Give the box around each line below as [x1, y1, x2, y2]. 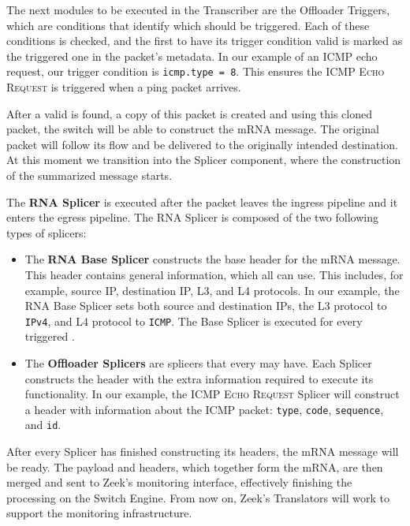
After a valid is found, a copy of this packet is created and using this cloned [6, 105, 373, 121]
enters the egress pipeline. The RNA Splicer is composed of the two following [6, 209, 378, 226]
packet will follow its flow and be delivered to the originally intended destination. [6, 136, 398, 152]
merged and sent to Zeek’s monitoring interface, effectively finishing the [6, 474, 352, 491]
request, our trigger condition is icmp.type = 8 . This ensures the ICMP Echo [6, 63, 385, 80]
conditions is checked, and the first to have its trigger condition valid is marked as [6, 32, 403, 49]
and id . [24, 416, 61, 433]
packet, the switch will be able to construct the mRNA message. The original [6, 121, 380, 137]
